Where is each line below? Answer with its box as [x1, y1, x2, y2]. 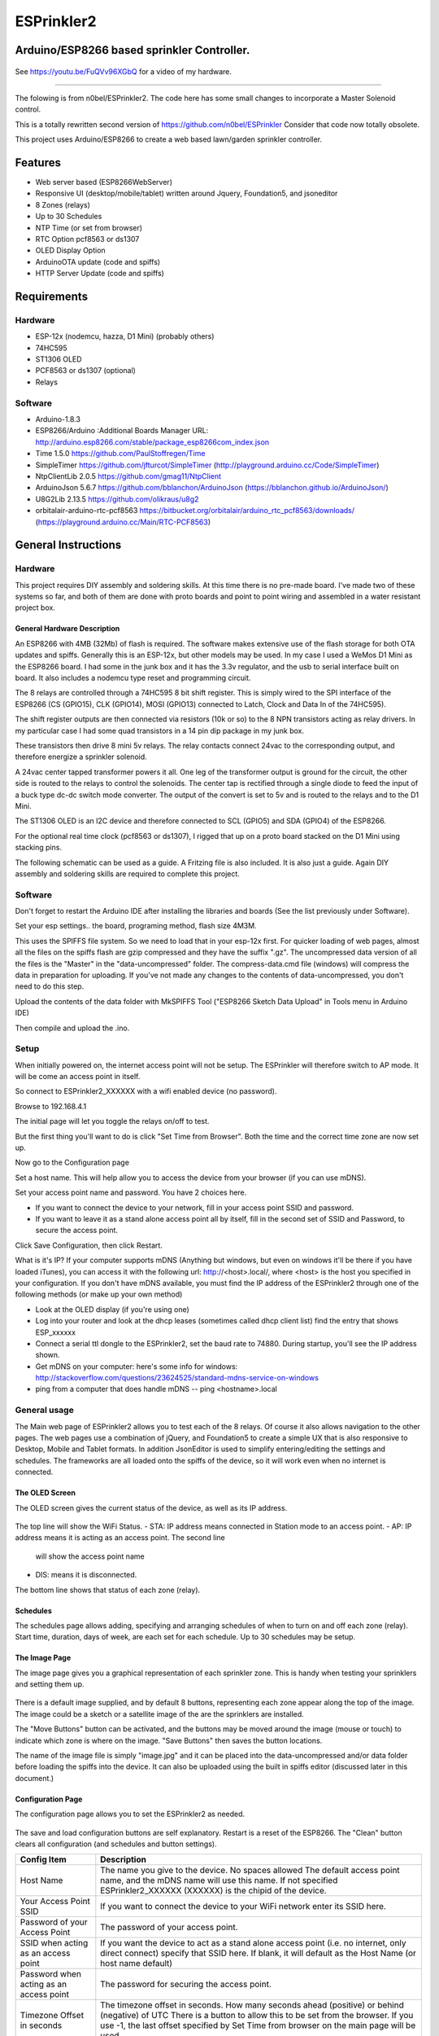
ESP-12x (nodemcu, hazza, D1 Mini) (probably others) [35, 331, 215, 341]
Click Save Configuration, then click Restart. [15, 1240, 163, 1250]
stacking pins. [15, 843, 63, 853]
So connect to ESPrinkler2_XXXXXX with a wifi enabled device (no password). [15, 1086, 277, 1096]
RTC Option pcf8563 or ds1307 [35, 234, 140, 244]
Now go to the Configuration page [15, 1157, 130, 1168]
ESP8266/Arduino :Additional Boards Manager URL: [35, 426, 209, 436]
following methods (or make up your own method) [15, 1289, 183, 1299]
